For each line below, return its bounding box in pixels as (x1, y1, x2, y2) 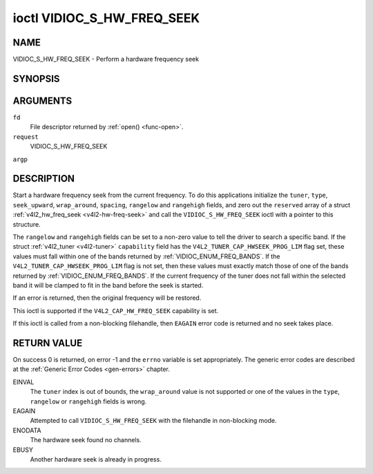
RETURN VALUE (12, 337, 83, 349)
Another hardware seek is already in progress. (30, 455, 162, 463)
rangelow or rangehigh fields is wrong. (30, 397, 147, 406)
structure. (12, 220, 41, 228)
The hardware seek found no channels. (30, 436, 142, 444)
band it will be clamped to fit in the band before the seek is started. (12, 281, 204, 290)
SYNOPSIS (12, 73, 60, 84)
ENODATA (12, 426, 41, 435)
